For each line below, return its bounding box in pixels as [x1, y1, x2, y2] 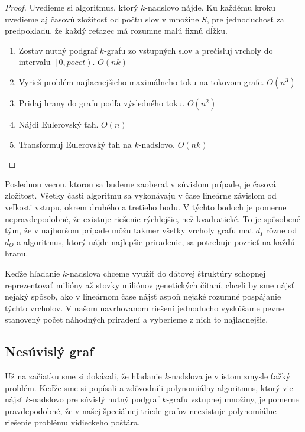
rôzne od [265, 224, 297, 236]
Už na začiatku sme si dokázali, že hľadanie [5, 370, 162, 382]
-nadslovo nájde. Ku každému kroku [145, 1, 275, 13]
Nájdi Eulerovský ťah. [18, 118, 99, 130]
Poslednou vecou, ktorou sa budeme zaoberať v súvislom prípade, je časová [5, 177, 276, 190]
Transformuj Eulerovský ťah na [18, 138, 132, 150]
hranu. [5, 247, 28, 259]
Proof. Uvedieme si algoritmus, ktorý [5, 1, 138, 13]
